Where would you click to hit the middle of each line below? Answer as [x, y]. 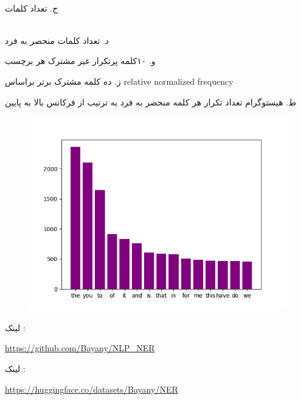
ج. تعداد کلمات [32, 8]
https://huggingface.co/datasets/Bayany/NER [92, 389]
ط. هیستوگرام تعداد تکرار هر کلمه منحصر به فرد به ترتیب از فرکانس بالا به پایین [151, 102]
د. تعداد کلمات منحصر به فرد [57, 40]
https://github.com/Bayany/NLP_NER [80, 348]
